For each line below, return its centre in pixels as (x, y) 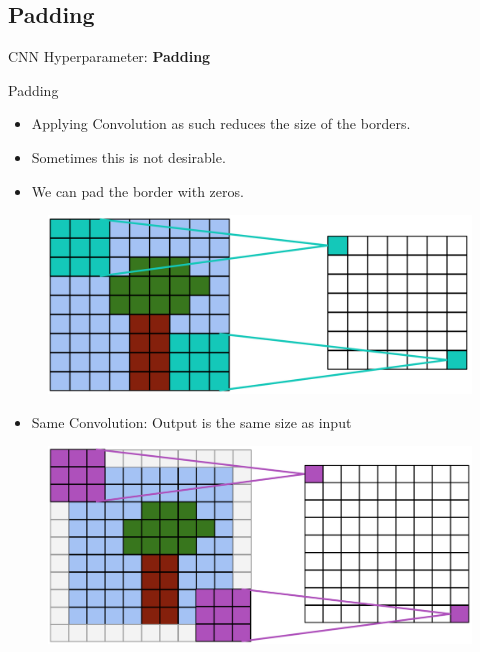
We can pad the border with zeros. (137, 190)
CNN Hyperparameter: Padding (109, 56)
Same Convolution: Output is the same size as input (191, 421)
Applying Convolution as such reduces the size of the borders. (221, 123)
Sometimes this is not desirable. (128, 156)
